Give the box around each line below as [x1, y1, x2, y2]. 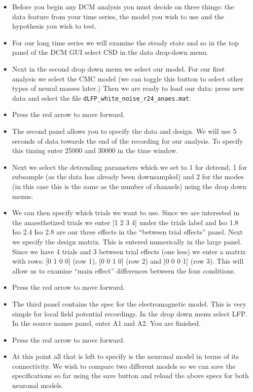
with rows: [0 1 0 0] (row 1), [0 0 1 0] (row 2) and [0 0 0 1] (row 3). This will [12, 256, 244, 266]
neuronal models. [12, 380, 64, 391]
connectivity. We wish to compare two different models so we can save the [12, 360, 236, 371]
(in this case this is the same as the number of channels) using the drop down [12, 181, 247, 191]
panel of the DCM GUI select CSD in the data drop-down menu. [12, 47, 209, 57]
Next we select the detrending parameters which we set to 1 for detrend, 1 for [12, 161, 247, 172]
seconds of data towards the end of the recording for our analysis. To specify [12, 135, 243, 146]
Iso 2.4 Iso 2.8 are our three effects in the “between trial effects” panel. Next [12, 227, 243, 237]
